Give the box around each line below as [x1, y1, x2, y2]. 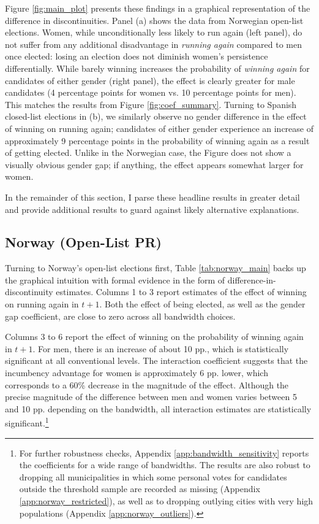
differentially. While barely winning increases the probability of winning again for [5, 61, 310, 74]
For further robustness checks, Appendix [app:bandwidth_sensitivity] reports [19, 446, 309, 459]
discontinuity [5, 285, 53, 298]
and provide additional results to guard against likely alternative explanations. [5, 202, 299, 215]
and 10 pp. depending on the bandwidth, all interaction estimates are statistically [5, 402, 312, 415]
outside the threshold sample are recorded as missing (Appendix [19, 482, 260, 495]
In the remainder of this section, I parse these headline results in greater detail [5, 190, 300, 203]
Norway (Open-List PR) [5, 233, 162, 252]
